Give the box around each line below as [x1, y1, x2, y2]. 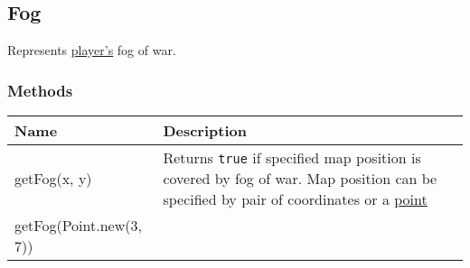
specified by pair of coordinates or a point [163, 189, 428, 210]
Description [163, 120, 247, 142]
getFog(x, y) [14, 168, 92, 189]
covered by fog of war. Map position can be [163, 168, 437, 189]
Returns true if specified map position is [163, 147, 421, 169]
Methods [7, 79, 73, 101]
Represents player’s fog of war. [7, 41, 176, 60]
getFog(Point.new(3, [14, 215, 142, 236]
